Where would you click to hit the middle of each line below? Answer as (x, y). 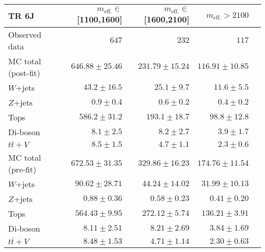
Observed (25, 34)
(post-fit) (24, 72)
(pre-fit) (22, 169)
